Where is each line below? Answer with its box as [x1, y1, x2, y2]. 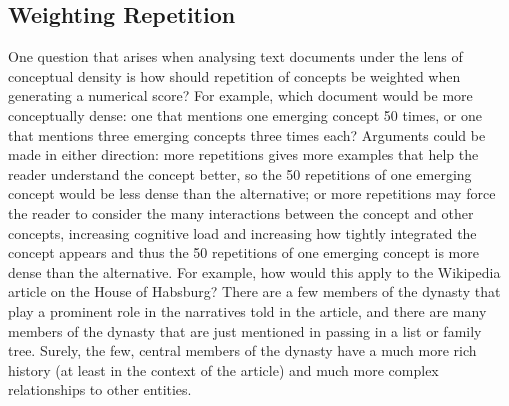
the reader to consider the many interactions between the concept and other [8, 202, 474, 223]
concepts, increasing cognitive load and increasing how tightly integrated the [8, 222, 477, 243]
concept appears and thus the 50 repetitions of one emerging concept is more [8, 242, 479, 263]
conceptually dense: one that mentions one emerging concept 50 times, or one [8, 104, 482, 125]
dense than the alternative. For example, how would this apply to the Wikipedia [8, 261, 501, 282]
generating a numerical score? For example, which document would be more [8, 85, 473, 106]
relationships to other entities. [8, 379, 192, 400]
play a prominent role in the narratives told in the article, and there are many [8, 300, 487, 321]
